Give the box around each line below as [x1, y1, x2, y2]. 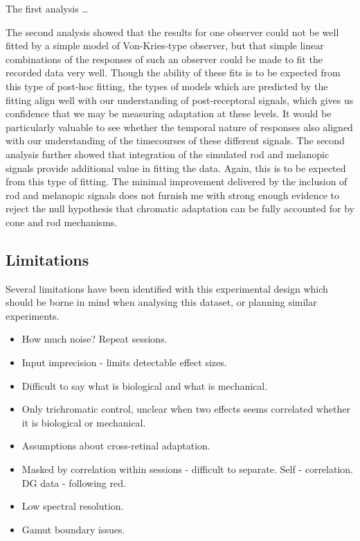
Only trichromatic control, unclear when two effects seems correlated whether [21, 402, 350, 416]
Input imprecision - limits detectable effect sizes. [21, 355, 227, 370]
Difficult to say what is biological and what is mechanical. [21, 378, 268, 393]
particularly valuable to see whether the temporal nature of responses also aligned [6, 119, 353, 134]
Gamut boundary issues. [21, 522, 125, 536]
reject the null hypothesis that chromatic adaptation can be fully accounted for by [6, 201, 354, 216]
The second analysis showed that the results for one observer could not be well [6, 24, 339, 39]
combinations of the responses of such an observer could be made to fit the [6, 51, 323, 66]
